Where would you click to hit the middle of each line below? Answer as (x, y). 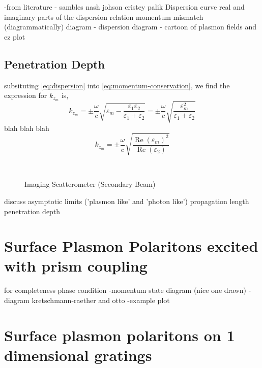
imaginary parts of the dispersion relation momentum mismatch (104, 16)
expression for (26, 95)
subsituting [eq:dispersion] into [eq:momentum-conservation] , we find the (117, 85)
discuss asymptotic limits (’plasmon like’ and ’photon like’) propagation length (127, 201)
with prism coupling (76, 266)
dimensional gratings (78, 355)
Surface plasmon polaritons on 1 (120, 335)
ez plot (15, 36)
